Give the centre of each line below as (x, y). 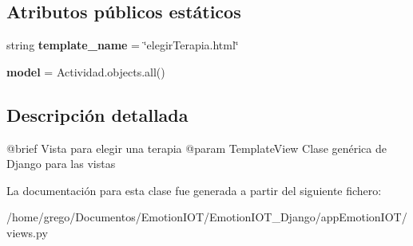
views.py (27, 232)
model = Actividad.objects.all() (86, 71)
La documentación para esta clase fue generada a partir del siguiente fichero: (194, 190)
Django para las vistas (61, 164)
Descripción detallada (97, 114)
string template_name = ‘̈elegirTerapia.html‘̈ (123, 45)
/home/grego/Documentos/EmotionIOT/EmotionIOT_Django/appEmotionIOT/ (207, 217)
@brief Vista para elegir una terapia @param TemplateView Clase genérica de (197, 148)
